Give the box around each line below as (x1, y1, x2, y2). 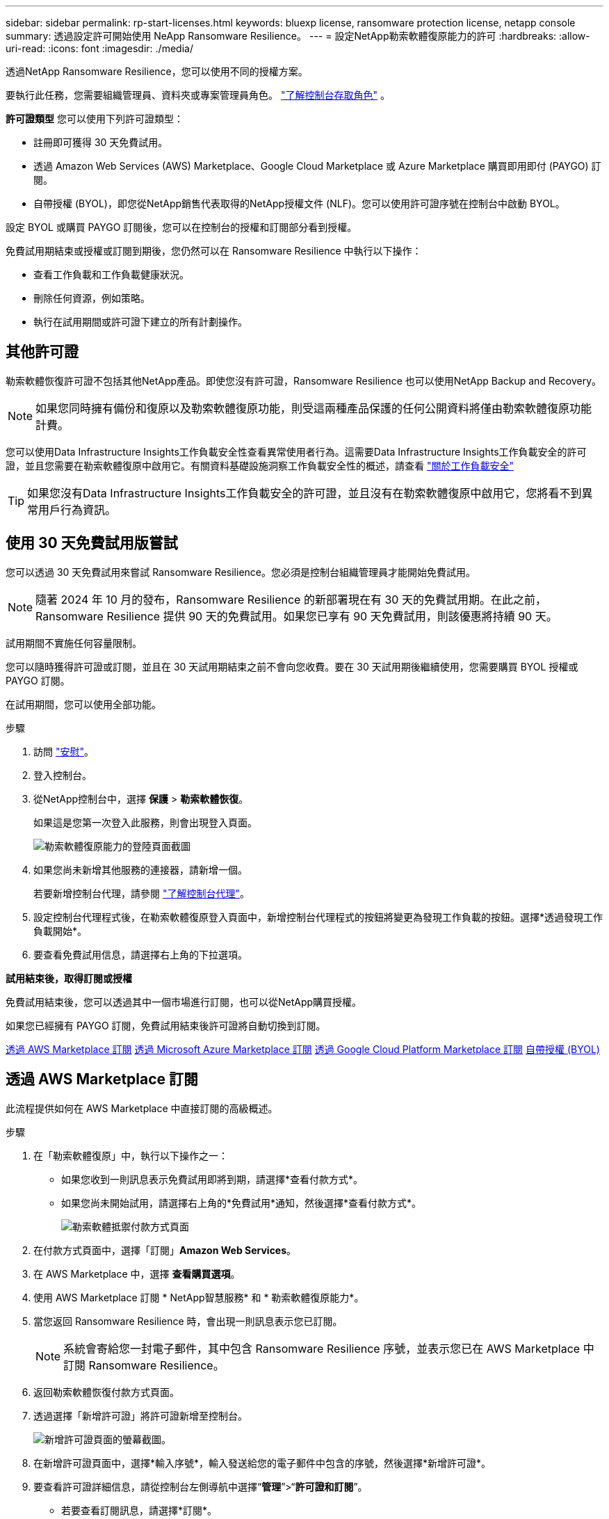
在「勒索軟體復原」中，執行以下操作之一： (33, 1149, 228, 1162)
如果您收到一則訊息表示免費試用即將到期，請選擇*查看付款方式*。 (61, 1173, 364, 1185)
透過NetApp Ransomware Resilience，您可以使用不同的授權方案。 (6, 65, 308, 77)
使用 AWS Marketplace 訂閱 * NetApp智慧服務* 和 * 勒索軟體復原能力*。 (33, 1291, 364, 1303)
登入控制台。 (33, 769, 92, 781)
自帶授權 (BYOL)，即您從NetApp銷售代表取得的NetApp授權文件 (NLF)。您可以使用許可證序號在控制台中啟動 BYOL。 (33, 198, 565, 209)
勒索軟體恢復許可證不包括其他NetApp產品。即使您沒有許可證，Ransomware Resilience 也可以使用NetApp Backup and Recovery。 (6, 374, 602, 387)
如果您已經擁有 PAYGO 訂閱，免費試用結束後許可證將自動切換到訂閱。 (6, 1019, 326, 1031)
